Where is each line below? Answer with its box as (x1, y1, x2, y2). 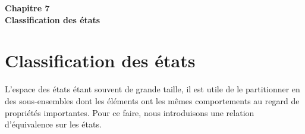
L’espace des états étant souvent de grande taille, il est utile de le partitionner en (5, 83, 300, 95)
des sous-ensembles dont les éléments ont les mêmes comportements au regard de (5, 94, 300, 107)
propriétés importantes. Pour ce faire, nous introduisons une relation (5, 106, 254, 119)
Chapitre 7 (5, 2, 50, 14)
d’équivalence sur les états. (5, 118, 102, 130)
